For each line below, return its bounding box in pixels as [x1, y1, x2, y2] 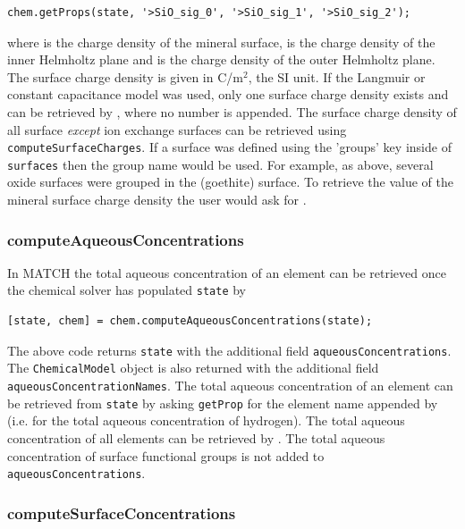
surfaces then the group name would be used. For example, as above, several [7, 155, 434, 173]
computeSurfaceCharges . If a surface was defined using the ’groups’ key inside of [7, 138, 452, 156]
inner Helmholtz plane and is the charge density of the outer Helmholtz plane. [7, 50, 435, 69]
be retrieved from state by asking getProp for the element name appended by [7, 393, 438, 412]
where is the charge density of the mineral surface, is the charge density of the [7, 32, 435, 51]
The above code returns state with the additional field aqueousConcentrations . [7, 340, 452, 359]
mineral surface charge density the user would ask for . [7, 190, 307, 209]
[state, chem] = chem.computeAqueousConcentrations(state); [7, 315, 373, 328]
